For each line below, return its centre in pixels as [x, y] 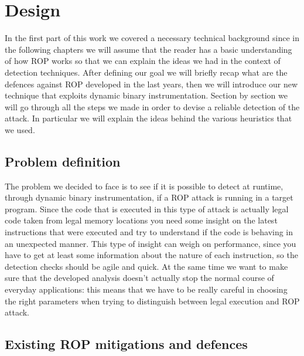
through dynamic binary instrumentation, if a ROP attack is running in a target [149, 197]
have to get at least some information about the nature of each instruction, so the [151, 255]
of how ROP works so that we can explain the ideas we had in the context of [143, 61]
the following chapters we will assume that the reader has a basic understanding [148, 49]
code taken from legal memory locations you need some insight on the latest [141, 220]
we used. [20, 129]
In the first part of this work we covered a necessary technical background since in [152, 38]
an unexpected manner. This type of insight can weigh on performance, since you [151, 243]
